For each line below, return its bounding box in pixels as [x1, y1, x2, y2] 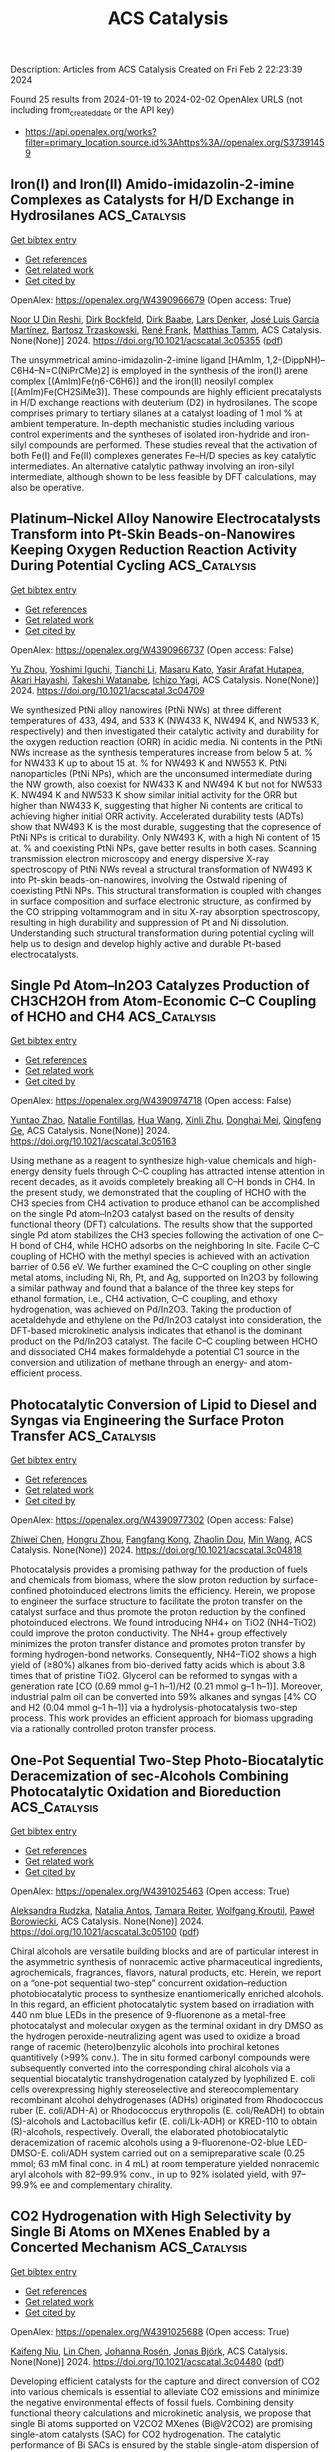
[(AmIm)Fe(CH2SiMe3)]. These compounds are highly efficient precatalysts [10, 385, 322, 397]
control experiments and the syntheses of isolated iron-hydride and [10, 428, 288, 440]
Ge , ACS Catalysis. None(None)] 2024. [10, 1125, 171, 1137]
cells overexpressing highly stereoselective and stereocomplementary [10, 2083, 300, 2096]
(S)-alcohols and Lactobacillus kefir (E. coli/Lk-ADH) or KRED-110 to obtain [10, 2115, 318, 2127]
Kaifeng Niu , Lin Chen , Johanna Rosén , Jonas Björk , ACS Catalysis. [10, 2345, 288, 2357]
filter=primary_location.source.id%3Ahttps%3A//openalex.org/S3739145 [24, 136, 325, 148]
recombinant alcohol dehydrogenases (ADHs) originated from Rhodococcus [10, 2094, 324, 2106]
